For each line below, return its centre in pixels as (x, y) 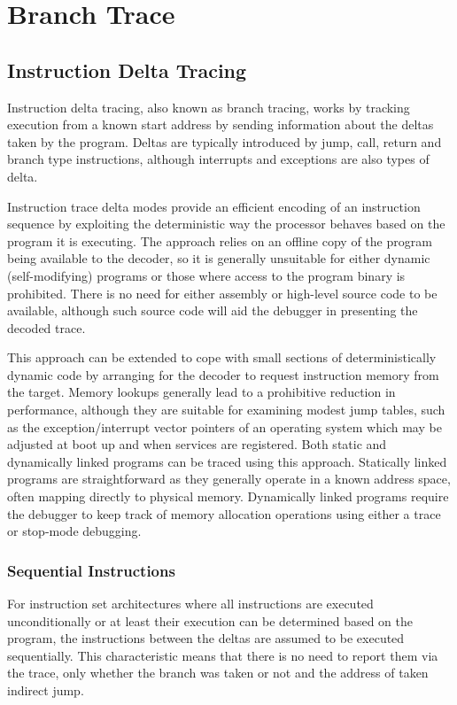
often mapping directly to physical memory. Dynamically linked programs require (228, 496)
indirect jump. (46, 690)
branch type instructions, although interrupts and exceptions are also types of (218, 159)
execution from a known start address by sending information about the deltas (221, 124)
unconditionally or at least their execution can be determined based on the (210, 620)
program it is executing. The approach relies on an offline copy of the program (220, 240)
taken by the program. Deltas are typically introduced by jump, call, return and (225, 141)
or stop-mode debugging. (74, 531)
